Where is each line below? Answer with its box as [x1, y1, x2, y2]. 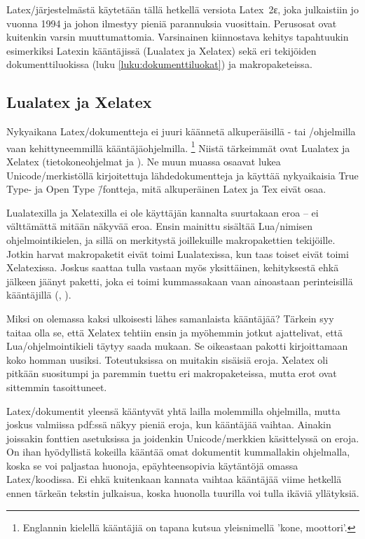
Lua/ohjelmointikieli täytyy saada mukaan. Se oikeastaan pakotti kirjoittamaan [6, 339, 348, 353]
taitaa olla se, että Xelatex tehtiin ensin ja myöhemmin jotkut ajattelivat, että [6, 325, 343, 339]
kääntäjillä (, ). [6, 287, 71, 302]
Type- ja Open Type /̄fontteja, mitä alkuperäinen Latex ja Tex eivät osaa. [6, 182, 326, 196]
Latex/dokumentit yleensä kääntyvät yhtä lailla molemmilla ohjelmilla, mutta [6, 403, 340, 418]
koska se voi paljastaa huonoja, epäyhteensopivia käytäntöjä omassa [6, 458, 298, 472]
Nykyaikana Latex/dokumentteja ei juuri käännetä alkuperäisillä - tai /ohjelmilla [6, 124, 356, 139]
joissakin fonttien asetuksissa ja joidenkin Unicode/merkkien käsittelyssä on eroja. [6, 430, 359, 445]
